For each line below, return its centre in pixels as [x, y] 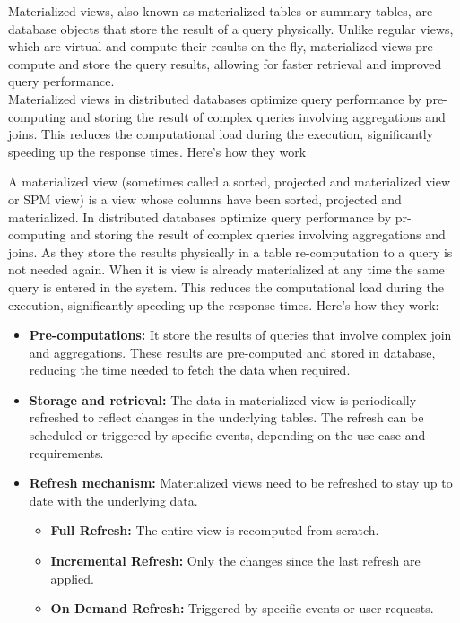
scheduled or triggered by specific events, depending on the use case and [227, 435]
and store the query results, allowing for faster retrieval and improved [250, 63]
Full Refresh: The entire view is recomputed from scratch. [215, 530]
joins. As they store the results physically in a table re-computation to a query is [230, 251]
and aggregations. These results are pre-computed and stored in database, [232, 352]
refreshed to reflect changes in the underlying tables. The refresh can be [226, 417]
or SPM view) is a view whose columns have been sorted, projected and [205, 199]
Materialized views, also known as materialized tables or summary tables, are [221, 11]
